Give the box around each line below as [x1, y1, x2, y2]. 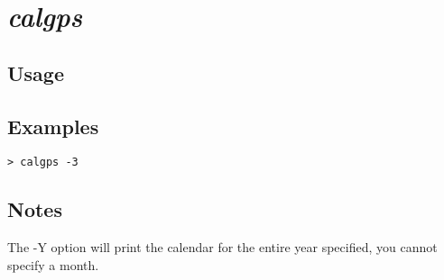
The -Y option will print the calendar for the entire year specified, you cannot [7, 238, 438, 257]
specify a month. [7, 255, 99, 274]
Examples [7, 112, 99, 140]
